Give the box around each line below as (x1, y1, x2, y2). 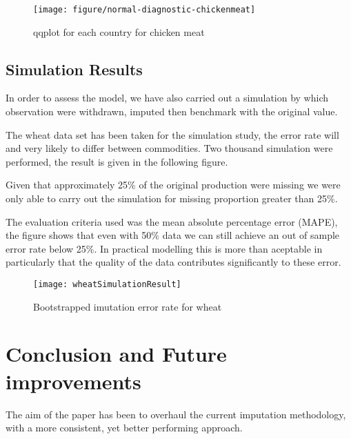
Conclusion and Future (6, 340, 227, 368)
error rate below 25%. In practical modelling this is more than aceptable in (6, 241, 323, 255)
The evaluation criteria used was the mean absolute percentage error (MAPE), (6, 214, 338, 228)
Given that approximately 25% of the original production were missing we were (6, 177, 341, 192)
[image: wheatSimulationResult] (33, 279, 181, 289)
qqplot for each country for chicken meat (33, 24, 205, 39)
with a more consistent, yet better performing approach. (6, 420, 243, 435)
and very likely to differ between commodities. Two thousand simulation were (6, 141, 333, 155)
